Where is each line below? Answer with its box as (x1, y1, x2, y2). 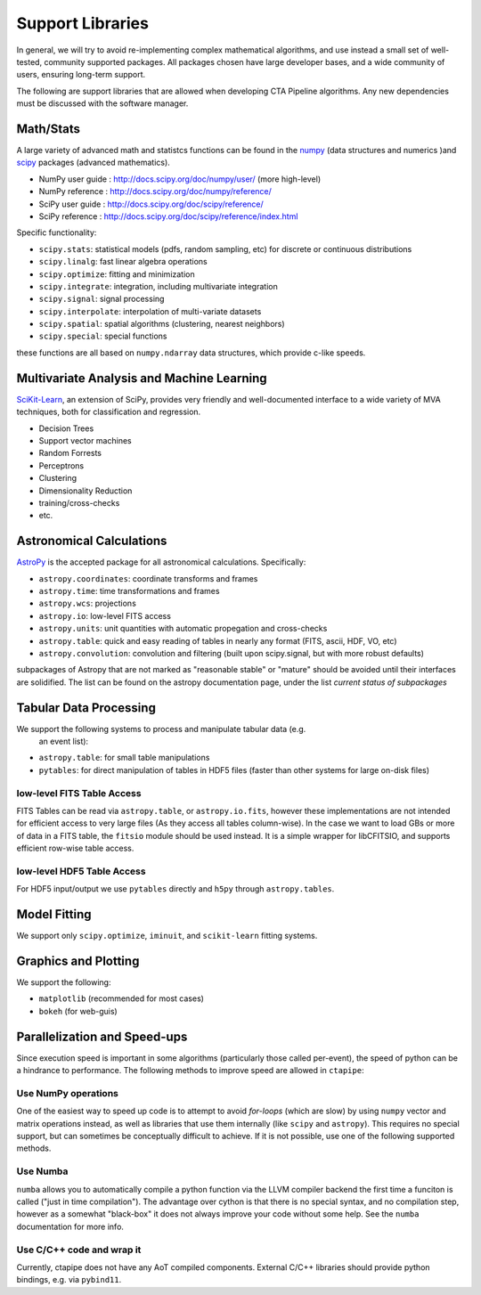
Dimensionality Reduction (38, 485, 133, 496)
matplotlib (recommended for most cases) (38, 993, 205, 1004)
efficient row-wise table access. (16, 843, 135, 854)
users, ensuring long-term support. (16, 69, 146, 80)
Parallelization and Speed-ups (16, 1029, 188, 1044)
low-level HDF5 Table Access (16, 865, 146, 877)
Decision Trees (38, 423, 94, 434)
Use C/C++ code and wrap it (16, 1243, 142, 1256)
